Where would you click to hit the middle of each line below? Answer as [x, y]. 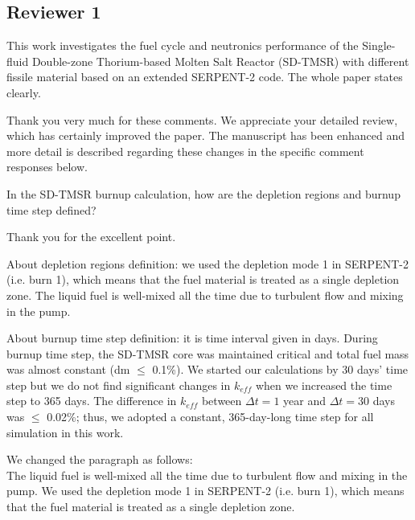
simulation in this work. [65, 432]
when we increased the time [324, 385]
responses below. [47, 167]
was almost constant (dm [68, 369]
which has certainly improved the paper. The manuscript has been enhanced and [206, 135]
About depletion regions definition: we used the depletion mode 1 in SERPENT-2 [207, 263]
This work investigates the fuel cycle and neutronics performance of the [183, 45]
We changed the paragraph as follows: [100, 459]
